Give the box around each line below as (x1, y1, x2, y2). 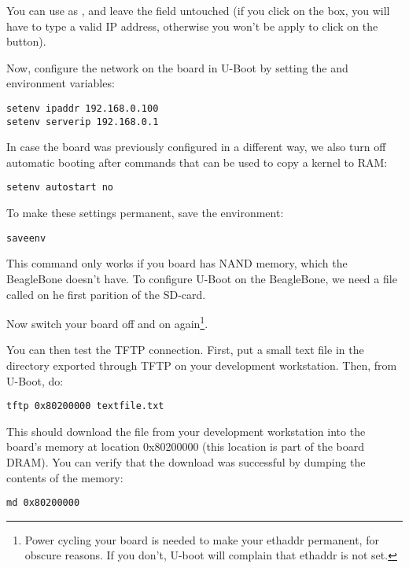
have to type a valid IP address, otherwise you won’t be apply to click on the (6, 17, 378, 34)
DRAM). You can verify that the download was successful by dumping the (6, 454, 366, 470)
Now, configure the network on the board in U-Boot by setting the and (6, 59, 348, 76)
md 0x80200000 (6, 497, 80, 509)
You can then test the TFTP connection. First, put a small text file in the (6, 341, 364, 358)
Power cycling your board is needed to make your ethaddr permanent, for (24, 531, 379, 548)
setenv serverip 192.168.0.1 (6, 116, 159, 127)
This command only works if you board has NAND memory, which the (6, 255, 348, 271)
